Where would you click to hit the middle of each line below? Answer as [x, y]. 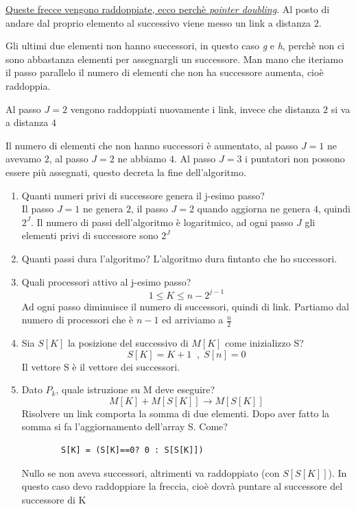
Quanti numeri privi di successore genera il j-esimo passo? [143, 195]
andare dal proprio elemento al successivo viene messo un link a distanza [158, 22]
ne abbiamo [142, 159]
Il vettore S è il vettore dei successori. [100, 366]
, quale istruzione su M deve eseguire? [135, 389]
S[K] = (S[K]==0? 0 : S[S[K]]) [132, 450]
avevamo [24, 159]
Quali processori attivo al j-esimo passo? [106, 281]
